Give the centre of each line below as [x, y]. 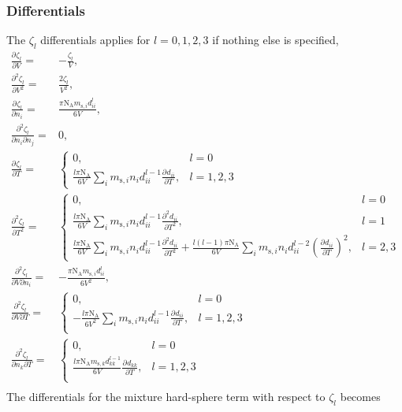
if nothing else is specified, [275, 40]
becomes [360, 397]
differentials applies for [95, 40]
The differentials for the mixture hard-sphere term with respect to [166, 397]
